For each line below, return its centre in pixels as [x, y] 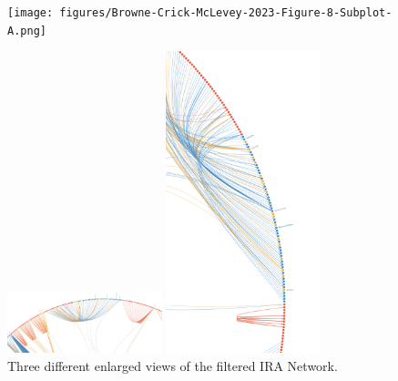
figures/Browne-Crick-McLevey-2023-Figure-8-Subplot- [226, 13]
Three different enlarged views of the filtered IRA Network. [173, 365]
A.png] [27, 31]
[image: [31, 13]
